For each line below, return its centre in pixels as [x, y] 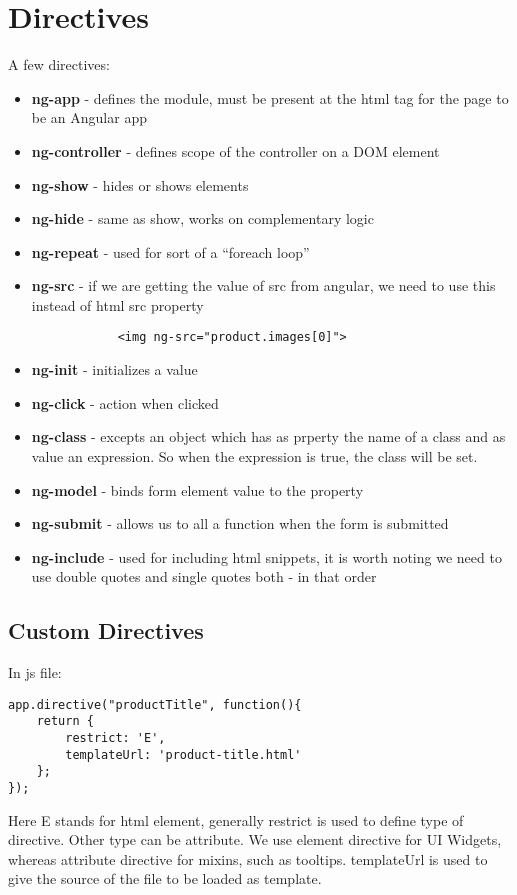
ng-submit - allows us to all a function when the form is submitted [240, 523]
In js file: [35, 672]
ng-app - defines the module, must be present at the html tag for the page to [270, 97]
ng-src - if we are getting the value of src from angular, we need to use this [263, 285]
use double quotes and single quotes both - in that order [204, 576]
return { [65, 721]
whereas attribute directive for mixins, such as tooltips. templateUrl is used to [248, 858]
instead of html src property [117, 304]
